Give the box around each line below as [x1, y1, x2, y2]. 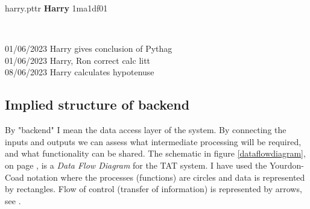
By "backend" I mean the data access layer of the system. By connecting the [5, 123, 286, 136]
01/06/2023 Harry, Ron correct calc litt [5, 54, 151, 66]
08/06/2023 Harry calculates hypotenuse [5, 66, 154, 78]
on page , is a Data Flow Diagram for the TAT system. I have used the [5, 158, 267, 171]
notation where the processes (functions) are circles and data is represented [27, 170, 305, 183]
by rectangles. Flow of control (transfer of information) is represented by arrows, [5, 182, 302, 195]
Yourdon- [270, 158, 304, 171]
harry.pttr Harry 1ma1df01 [5, 2, 108, 14]
